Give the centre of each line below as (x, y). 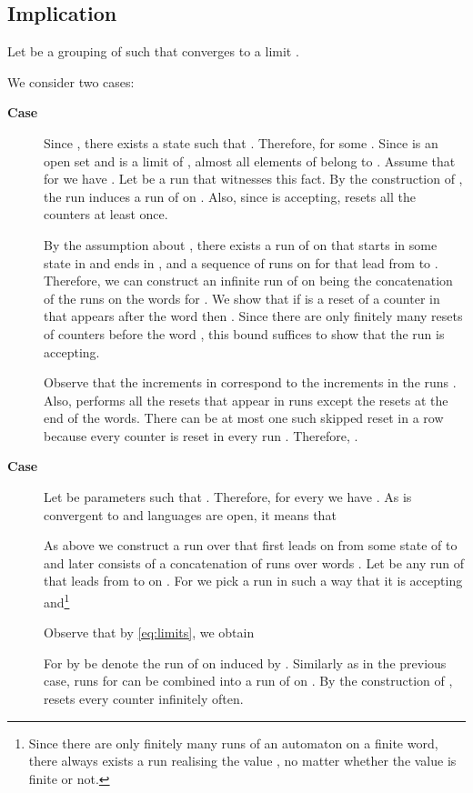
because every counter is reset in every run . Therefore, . (201, 435)
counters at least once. (106, 214)
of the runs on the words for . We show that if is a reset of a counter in (242, 298)
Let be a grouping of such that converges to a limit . (153, 51)
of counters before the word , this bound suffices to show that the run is (244, 333)
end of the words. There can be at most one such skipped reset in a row (244, 418)
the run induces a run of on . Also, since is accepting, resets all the (230, 196)
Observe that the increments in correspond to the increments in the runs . (250, 382)
